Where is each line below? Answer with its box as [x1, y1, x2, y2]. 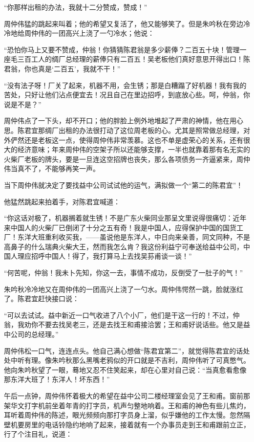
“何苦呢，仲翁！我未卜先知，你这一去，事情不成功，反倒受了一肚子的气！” [4, 267, 243, 278]
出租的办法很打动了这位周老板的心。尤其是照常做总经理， [58, 125, 243, 135]
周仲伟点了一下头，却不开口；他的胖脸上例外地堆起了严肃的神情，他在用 [4, 115, 236, 126]
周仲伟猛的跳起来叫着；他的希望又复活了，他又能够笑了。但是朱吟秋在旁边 [4, 18, 243, 28]
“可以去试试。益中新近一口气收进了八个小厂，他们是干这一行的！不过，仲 [4, 309, 240, 320]
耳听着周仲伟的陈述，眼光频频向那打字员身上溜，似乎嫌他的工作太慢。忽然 [4, 410, 243, 420]
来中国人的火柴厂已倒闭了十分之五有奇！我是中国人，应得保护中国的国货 [4, 222, 236, 232]
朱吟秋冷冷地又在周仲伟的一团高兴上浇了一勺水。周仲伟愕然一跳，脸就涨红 [4, 284, 243, 294]
